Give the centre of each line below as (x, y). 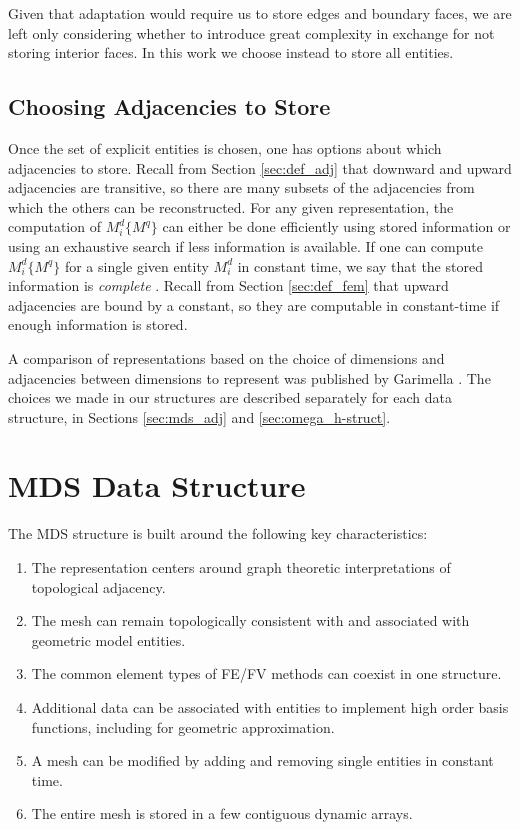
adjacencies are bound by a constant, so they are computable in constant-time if (254, 304)
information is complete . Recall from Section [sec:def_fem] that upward (228, 285)
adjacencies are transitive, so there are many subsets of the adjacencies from (241, 187)
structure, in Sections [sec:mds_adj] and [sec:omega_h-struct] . (199, 416)
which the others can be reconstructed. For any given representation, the (231, 206)
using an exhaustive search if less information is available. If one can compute (245, 245)
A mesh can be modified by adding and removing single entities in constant (262, 760)
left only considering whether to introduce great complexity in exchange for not (251, 32)
